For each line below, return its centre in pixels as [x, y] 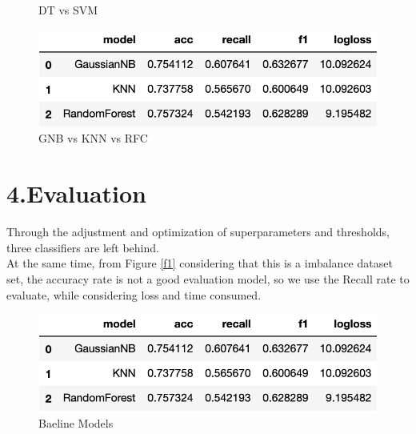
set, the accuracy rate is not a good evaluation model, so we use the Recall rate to [208, 278]
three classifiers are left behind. [83, 247]
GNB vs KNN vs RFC [93, 138]
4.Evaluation [76, 193]
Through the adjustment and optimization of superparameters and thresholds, [198, 232]
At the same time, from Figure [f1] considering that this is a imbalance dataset [200, 263]
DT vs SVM [68, 10]
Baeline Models [76, 423]
